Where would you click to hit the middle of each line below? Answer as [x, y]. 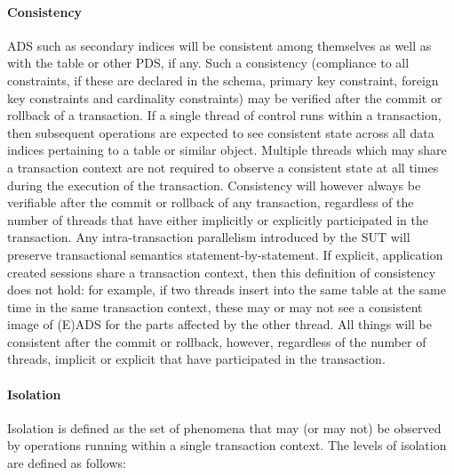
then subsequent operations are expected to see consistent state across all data [221, 132]
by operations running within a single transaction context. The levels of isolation [227, 445]
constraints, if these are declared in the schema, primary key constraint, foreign [223, 80]
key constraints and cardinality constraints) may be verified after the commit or [225, 97]
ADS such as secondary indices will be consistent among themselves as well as [219, 45]
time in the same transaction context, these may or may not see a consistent [215, 306]
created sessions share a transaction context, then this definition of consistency [222, 272]
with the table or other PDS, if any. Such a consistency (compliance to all [208, 63]
